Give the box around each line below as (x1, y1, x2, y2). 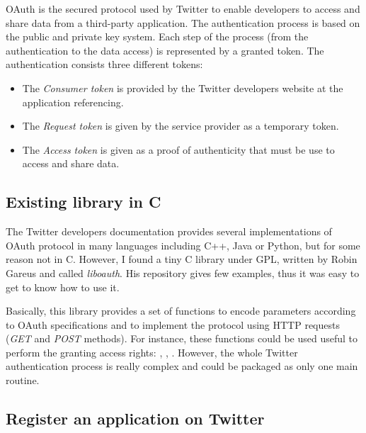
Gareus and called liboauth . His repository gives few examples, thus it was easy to (6, 265, 360, 280)
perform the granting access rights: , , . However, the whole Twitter (6, 344, 298, 359)
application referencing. (22, 94, 124, 109)
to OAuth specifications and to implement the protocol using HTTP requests (6, 317, 340, 332)
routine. (6, 373, 40, 388)
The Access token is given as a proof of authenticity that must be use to (22, 142, 335, 157)
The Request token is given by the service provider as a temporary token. (22, 118, 339, 133)
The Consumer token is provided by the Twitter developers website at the (22, 80, 343, 95)
